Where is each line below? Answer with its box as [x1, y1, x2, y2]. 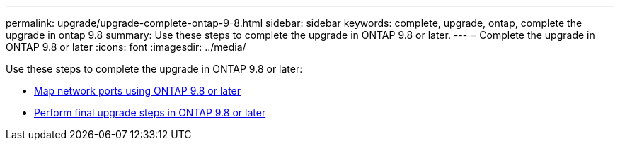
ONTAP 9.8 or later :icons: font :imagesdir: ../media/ [6, 41, 246, 53]
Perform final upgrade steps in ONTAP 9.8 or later [34, 107, 266, 118]
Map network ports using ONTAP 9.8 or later [34, 85, 241, 97]
